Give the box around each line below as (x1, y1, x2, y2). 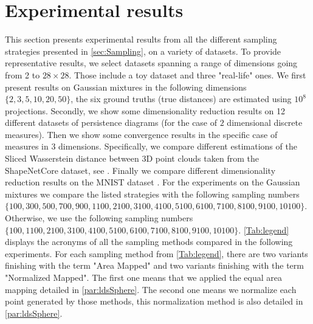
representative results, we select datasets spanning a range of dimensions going (5, 57, 298, 69)
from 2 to (5, 68, 40, 81)
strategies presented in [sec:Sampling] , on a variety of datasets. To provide (5, 44, 281, 57)
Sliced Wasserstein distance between (5, 152, 139, 165)
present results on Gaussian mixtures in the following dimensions (5, 80, 247, 93)
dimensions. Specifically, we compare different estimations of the (58, 140, 297, 153)
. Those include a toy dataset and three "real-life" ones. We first (69, 68, 306, 81)
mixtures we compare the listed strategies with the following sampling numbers (5, 187, 300, 200)
